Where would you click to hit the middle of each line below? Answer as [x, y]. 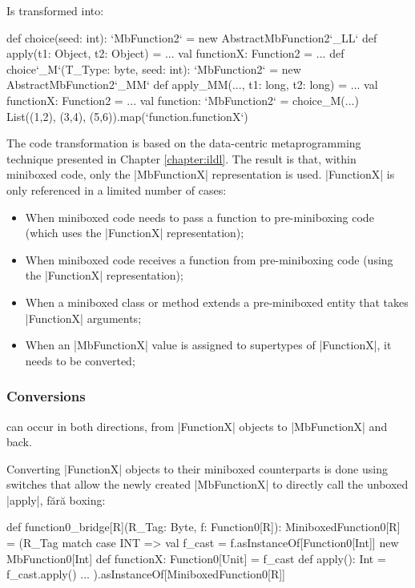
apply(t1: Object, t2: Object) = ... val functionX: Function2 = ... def [175, 53]
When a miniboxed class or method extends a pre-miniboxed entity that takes [217, 302]
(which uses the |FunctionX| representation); [135, 233]
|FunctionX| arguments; [83, 318]
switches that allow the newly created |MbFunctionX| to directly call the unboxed [207, 484]
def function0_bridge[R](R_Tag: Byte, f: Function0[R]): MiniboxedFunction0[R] [203, 527]
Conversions [46, 396]
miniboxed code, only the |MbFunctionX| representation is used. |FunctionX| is [201, 174]
